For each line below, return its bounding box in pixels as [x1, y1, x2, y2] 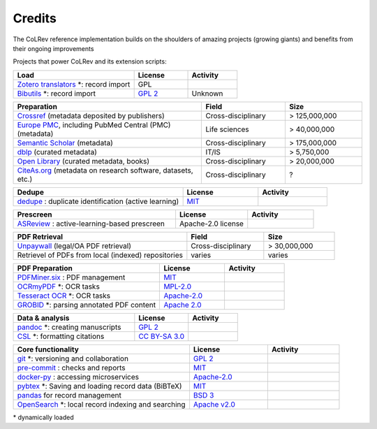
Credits [13, 10, 57, 26]
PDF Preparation [17, 263, 73, 272]
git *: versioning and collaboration [17, 354, 129, 363]
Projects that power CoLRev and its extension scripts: [13, 57, 167, 66]
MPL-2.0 [163, 282, 192, 291]
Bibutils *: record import [17, 88, 96, 98]
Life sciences [205, 124, 249, 134]
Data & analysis [17, 313, 70, 323]
